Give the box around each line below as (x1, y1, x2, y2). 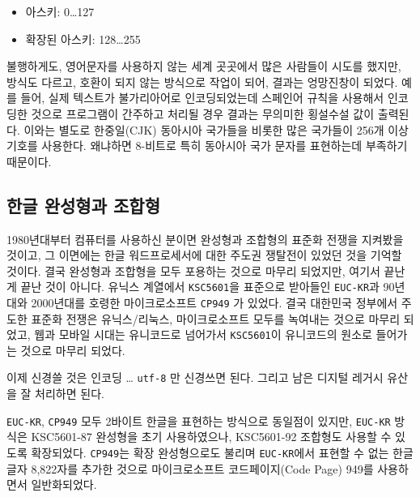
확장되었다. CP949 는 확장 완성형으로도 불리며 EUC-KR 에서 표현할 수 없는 (31, 443, 389, 461)
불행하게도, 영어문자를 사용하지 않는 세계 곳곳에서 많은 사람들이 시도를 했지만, (6, 58, 401, 75)
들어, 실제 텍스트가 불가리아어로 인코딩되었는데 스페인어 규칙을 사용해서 (20, 89, 384, 106)
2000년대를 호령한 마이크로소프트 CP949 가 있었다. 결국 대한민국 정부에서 (31, 293, 398, 311)
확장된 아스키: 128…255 (25, 30, 141, 47)
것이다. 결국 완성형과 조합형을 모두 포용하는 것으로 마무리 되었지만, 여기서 (6, 262, 380, 279)
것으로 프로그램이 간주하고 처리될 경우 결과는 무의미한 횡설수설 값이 (31, 105, 375, 122)
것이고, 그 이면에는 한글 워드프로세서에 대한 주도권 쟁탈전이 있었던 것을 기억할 (6, 246, 402, 263)
